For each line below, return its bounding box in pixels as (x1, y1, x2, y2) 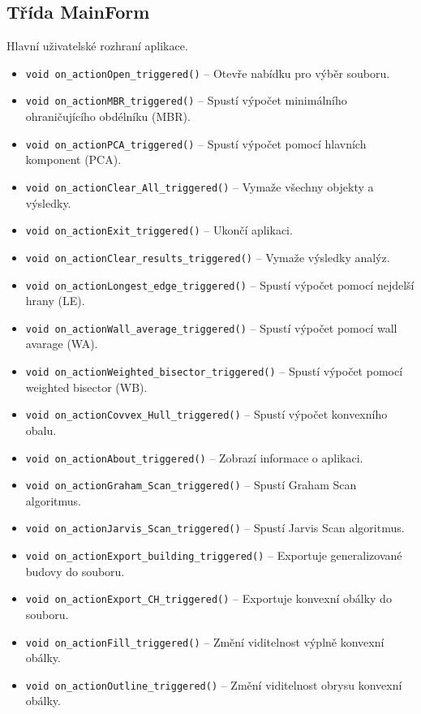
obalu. (25, 421, 57, 438)
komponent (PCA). (25, 151, 122, 168)
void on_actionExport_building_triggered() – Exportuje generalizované (25, 547, 402, 564)
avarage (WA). (25, 335, 98, 352)
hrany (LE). (25, 292, 85, 309)
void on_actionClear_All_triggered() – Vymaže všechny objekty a (25, 178, 374, 195)
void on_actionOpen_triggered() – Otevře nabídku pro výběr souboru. (25, 64, 390, 81)
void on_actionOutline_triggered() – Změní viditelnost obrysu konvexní (25, 676, 402, 693)
